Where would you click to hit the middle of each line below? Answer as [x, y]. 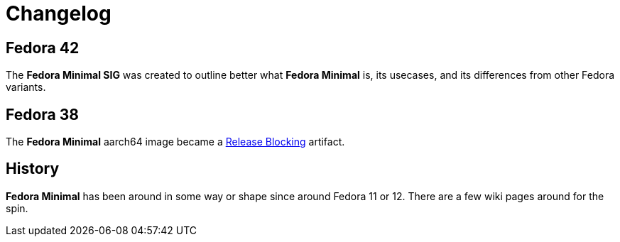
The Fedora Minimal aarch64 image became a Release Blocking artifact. [175, 142]
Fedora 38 [43, 114]
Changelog [59, 13]
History [33, 169]
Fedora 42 [43, 48]
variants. [26, 87]
